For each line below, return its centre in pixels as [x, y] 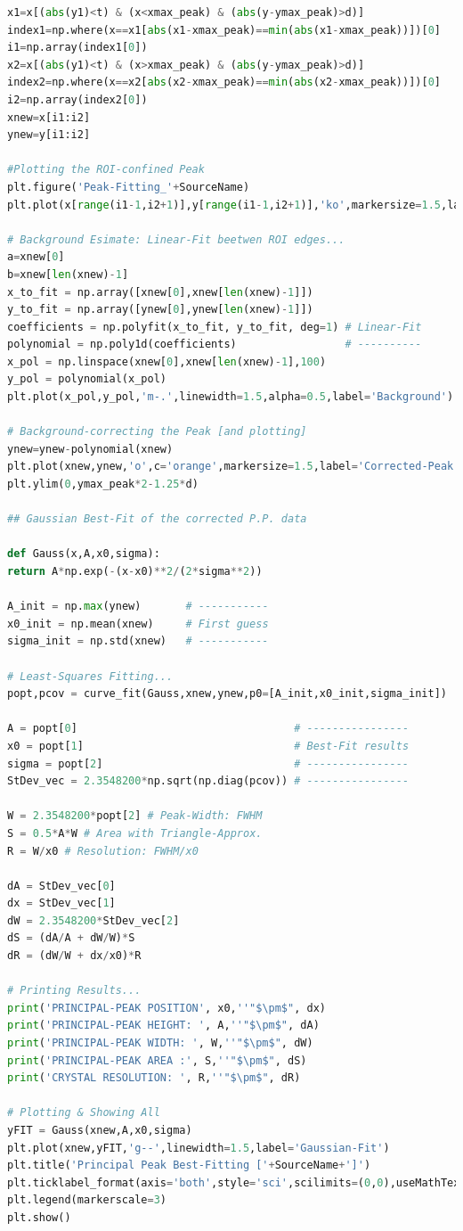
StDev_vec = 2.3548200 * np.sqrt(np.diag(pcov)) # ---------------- [208, 781]
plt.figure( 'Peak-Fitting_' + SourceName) [129, 187]
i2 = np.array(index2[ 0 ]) [77, 99]
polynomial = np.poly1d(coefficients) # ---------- [215, 345]
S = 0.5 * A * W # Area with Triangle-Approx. [135, 833]
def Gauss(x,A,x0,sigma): [84, 554]
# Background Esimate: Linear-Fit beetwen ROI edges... [176, 239]
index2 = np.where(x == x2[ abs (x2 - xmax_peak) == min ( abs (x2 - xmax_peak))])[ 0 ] [224, 82]
